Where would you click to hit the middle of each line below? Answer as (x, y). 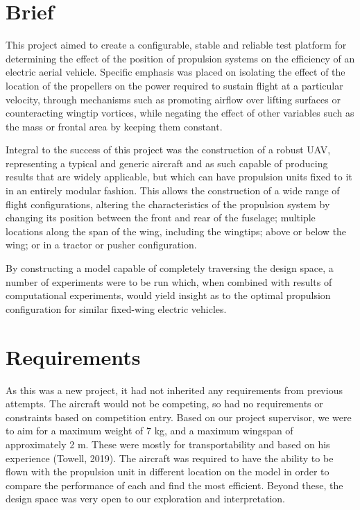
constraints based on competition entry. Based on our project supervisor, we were (179, 417)
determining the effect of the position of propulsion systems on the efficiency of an (180, 58)
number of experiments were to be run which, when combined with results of (169, 281)
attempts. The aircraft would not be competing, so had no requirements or (164, 403)
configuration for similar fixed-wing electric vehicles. (116, 308)
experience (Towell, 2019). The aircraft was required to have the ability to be (170, 458)
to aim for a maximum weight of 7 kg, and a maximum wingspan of (149, 431)
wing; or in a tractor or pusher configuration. (101, 245)
